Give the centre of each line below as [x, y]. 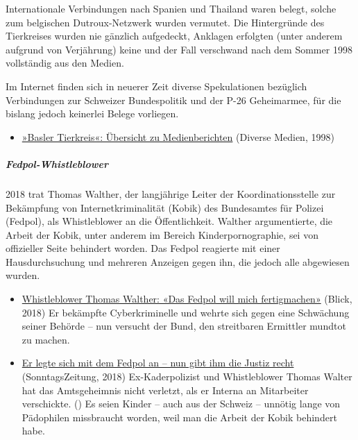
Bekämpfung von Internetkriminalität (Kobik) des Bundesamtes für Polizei [165, 207]
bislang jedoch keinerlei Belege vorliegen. [92, 113]
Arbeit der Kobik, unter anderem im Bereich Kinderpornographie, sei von [162, 234]
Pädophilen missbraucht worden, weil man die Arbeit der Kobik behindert [179, 417]
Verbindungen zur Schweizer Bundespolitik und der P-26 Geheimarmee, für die [173, 100]
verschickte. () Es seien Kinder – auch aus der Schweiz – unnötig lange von [181, 404]
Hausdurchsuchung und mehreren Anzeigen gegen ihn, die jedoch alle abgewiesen [178, 261]
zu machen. [46, 339]
